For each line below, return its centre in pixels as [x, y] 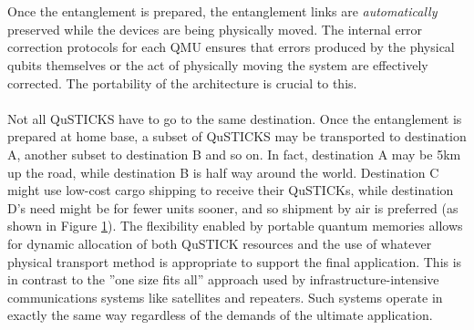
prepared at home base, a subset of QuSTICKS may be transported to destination [237, 136]
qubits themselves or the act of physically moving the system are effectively [218, 64]
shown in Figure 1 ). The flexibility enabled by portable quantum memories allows [235, 226]
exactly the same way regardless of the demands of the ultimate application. [220, 315]
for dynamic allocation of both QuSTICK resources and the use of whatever [220, 243]
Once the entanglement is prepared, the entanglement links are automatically [222, 11]
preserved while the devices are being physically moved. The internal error [215, 29]
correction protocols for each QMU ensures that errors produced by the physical [231, 47]
